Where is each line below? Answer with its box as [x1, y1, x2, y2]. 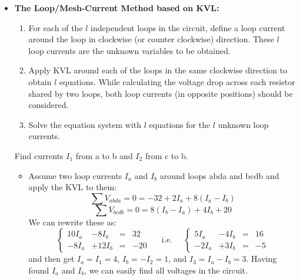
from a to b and [75, 149, 133, 161]
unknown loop [218, 118, 269, 130]
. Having [246, 252, 277, 265]
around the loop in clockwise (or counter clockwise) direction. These [28, 33, 274, 45]
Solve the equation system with [28, 118, 142, 130]
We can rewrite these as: [28, 215, 117, 228]
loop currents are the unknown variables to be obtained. [28, 44, 231, 56]
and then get [28, 252, 75, 265]
